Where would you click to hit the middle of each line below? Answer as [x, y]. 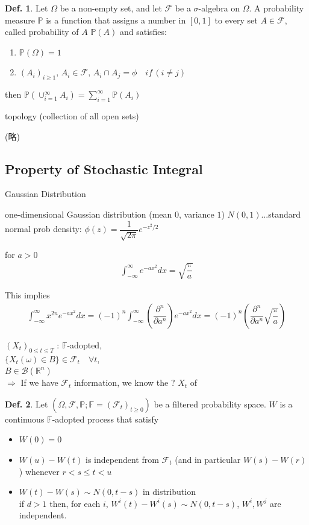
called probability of [42, 32]
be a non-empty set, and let [111, 8]
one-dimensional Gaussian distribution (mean [89, 214]
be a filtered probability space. [210, 404]
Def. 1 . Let [27, 8]
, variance [197, 214]
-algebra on [219, 8]
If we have [39, 382]
